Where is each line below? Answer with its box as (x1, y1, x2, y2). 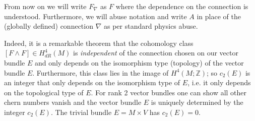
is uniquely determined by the (151, 97, 243, 107)
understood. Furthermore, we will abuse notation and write (4, 11, 187, 21)
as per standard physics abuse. (103, 21, 198, 31)
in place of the (197, 11, 241, 21)
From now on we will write (4, 1, 87, 11)
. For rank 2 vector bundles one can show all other (91, 87, 247, 97)
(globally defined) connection (4, 21, 93, 31)
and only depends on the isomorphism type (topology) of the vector (34, 57, 244, 68)
